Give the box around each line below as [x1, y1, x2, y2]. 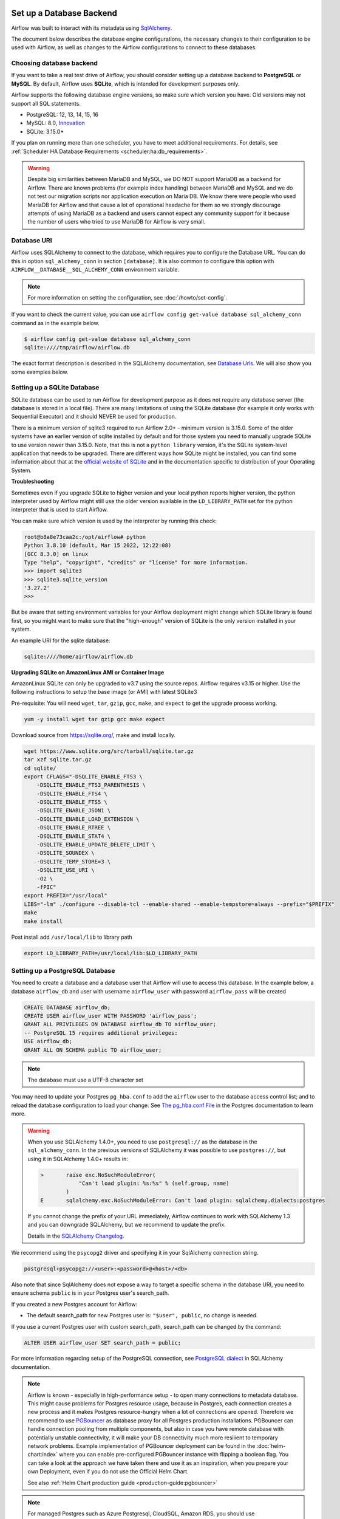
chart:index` [27, 1451, 58, 1458]
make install [24, 917, 63, 925]
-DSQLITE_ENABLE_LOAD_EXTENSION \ [36, 815, 140, 823]
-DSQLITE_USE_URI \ [36, 866, 95, 874]
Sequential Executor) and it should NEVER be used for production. [11, 413, 177, 420]
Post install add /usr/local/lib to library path [11, 933, 133, 941]
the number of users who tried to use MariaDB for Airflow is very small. [27, 218, 206, 225]
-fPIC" [36, 883, 56, 890]
